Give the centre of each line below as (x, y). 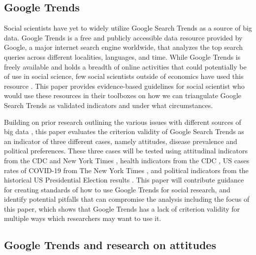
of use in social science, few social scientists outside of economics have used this (124, 76)
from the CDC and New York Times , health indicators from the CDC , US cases (127, 160)
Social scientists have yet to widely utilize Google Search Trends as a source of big (128, 28)
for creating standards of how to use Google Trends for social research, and (117, 189)
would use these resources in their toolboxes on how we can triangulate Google (123, 95)
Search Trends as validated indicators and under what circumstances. (109, 105)
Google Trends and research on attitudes (110, 245)
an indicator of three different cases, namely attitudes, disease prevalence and (121, 141)
